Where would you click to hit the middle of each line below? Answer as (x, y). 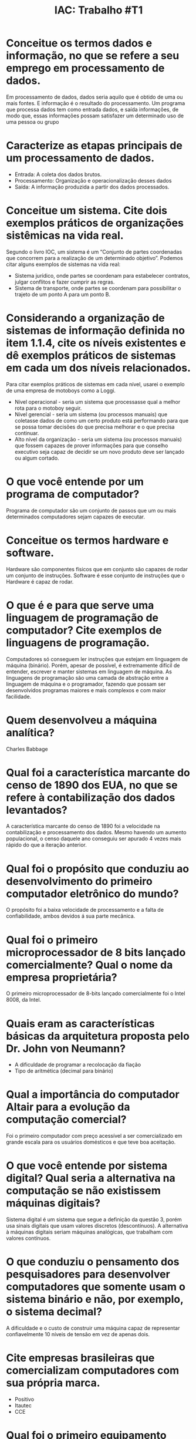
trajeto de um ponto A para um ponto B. (62, 294)
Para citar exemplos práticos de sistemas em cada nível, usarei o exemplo (95, 384)
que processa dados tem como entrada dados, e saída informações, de (92, 109)
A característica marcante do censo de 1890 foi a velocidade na (83, 826)
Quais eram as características (80, 1024)
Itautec (23, 1406)
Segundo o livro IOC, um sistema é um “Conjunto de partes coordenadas (94, 252)
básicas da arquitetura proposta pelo (98, 1036)
